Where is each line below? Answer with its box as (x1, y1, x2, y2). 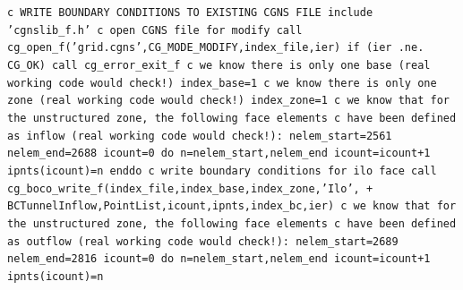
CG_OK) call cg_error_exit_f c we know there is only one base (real (7, 58, 431, 72)
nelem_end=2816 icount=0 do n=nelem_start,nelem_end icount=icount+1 (7, 252, 431, 266)
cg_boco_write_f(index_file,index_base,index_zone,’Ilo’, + (7, 182, 373, 195)
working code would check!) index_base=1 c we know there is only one (7, 76, 437, 90)
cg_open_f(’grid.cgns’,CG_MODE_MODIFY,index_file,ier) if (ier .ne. (7, 41, 424, 55)
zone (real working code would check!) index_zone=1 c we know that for (7, 94, 450, 107)
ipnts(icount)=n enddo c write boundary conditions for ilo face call (7, 164, 437, 177)
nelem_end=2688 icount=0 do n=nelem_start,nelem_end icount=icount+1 (7, 147, 431, 160)
